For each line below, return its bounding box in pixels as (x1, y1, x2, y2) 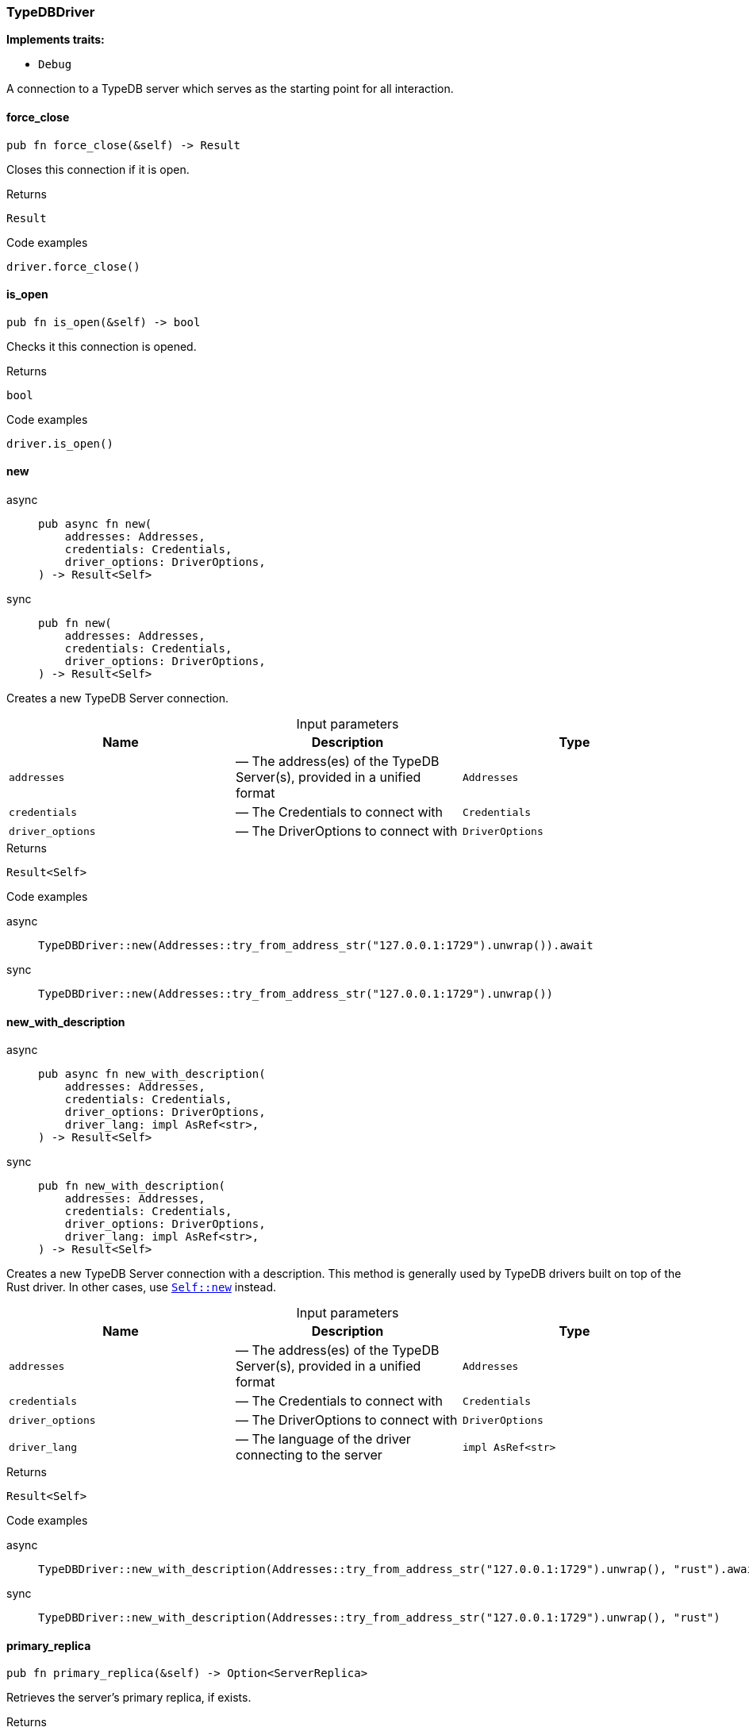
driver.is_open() (6, 437, 113, 450)
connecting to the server (235, 1447, 382, 1464)
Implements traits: (6, 33, 105, 47)
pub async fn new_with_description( (38, 1067, 266, 1081)
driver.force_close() (6, 260, 140, 273)
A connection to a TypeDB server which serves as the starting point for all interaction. (6, 82, 454, 96)
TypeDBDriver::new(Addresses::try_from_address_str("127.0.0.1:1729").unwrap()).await (38, 939, 593, 952)
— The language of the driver (235, 1431, 411, 1448)
